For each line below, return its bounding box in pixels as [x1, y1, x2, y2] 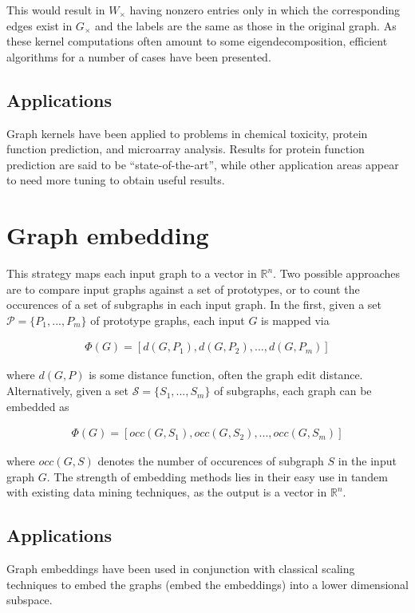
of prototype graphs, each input [90, 311, 245, 328]
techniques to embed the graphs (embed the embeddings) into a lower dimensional [6, 575, 409, 592]
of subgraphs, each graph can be [214, 382, 372, 399]
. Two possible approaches [273, 265, 401, 282]
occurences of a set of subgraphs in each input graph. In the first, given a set [6, 296, 381, 313]
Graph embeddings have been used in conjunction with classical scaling [6, 560, 355, 577]
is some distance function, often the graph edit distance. [89, 366, 363, 383]
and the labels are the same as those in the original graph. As [94, 17, 397, 34]
